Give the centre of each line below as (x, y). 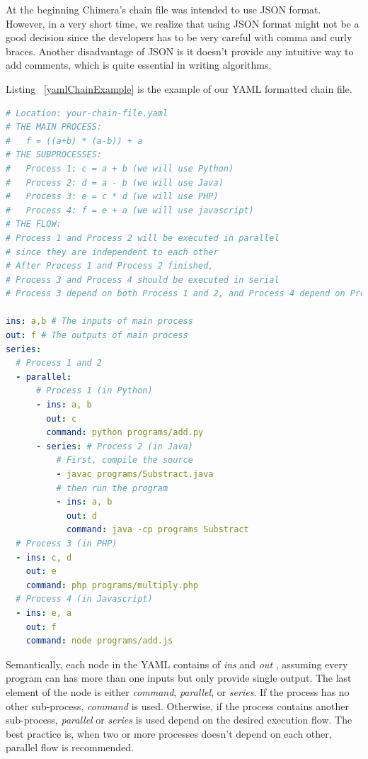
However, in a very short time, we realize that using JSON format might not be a (183, 23)
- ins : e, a (44, 613)
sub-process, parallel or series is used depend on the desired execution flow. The (179, 720)
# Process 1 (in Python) (94, 391)
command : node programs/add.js (99, 641)
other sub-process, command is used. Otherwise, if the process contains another (178, 705)
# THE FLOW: (34, 224)
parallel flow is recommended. (70, 747)
